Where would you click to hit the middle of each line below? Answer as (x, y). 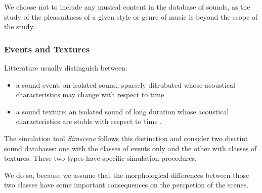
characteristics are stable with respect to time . (89, 121)
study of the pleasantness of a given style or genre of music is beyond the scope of (131, 16)
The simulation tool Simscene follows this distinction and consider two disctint (126, 138)
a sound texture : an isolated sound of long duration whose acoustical (122, 111)
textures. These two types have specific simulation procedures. (100, 158)
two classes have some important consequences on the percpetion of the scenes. (126, 185)
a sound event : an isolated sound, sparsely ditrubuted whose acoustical (125, 84)
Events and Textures (47, 49)
